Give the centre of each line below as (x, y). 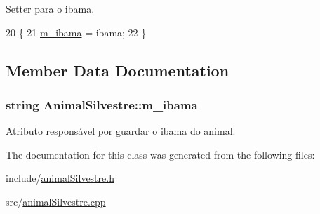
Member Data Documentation (118, 70)
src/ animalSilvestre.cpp (56, 201)
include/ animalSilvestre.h (60, 178)
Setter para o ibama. (50, 8)
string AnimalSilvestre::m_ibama (102, 104)
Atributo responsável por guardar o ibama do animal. (121, 131)
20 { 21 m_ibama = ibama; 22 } (76, 32)
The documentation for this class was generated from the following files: (160, 154)
